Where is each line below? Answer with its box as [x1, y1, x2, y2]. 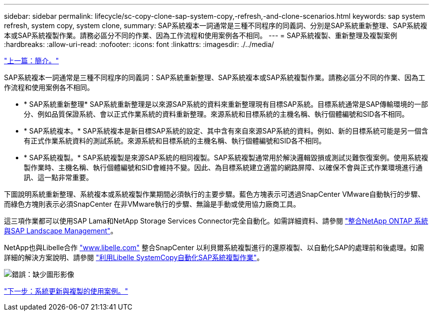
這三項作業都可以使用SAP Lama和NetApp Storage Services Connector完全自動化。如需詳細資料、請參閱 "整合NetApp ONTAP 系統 [4, 217, 429, 225]
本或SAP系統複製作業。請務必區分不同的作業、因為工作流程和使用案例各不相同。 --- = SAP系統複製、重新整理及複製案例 [4, 31, 397, 40]
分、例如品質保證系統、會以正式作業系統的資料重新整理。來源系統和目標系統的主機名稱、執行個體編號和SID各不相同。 [24, 110, 409, 118]
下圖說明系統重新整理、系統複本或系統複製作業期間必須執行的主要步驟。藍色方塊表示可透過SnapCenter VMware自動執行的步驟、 [4, 190, 425, 198]
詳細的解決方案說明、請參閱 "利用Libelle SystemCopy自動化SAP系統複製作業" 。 [4, 253, 264, 262]
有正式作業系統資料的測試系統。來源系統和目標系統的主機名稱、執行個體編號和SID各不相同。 [24, 136, 326, 145]
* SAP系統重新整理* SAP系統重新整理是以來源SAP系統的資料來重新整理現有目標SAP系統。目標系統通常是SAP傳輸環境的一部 [24, 100, 428, 108]
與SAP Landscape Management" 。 [4, 226, 118, 235]
